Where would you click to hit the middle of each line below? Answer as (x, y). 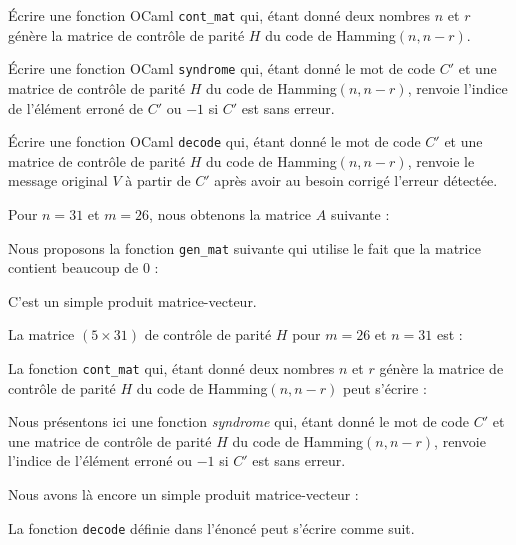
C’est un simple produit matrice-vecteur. (132, 300)
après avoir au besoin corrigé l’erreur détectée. (356, 180)
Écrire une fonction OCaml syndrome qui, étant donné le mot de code (222, 68)
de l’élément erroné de (76, 107)
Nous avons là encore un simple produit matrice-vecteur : (183, 494)
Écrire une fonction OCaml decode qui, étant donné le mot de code (214, 141)
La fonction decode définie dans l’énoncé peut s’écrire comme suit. (211, 527)
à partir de (158, 180)
